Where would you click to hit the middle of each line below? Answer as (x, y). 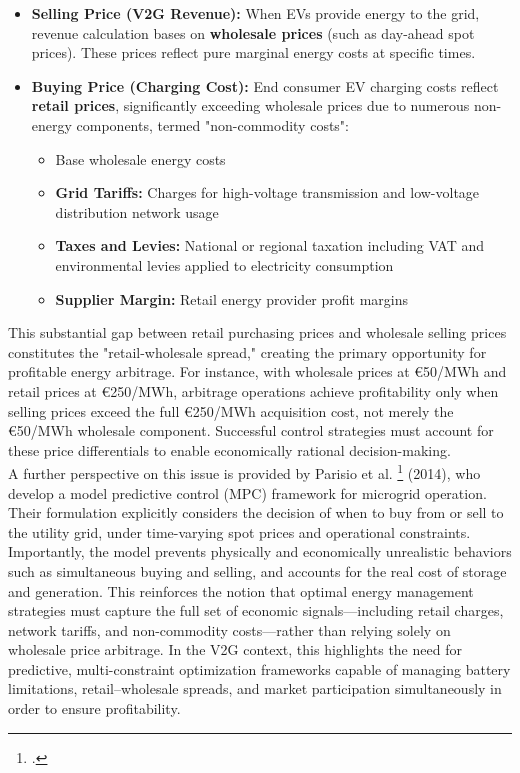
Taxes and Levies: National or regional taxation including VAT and (270, 245)
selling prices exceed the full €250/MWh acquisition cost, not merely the (231, 410)
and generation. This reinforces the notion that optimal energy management (241, 590)
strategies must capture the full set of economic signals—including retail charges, (256, 610)
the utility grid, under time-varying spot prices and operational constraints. (239, 531)
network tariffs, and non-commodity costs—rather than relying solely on (229, 629)
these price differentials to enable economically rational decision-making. (229, 449)
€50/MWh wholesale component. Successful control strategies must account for (251, 430)
